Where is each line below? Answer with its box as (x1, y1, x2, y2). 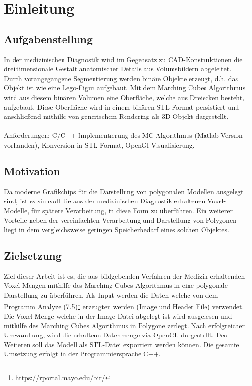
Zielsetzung (4, 248, 62, 263)
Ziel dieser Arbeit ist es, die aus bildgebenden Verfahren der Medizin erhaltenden (4, 270, 245, 281)
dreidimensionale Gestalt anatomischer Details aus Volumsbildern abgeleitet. (4, 64, 232, 74)
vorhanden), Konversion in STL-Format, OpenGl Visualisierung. (4, 139, 195, 150)
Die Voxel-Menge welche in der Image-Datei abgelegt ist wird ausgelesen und (4, 310, 232, 320)
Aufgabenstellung (4, 31, 93, 46)
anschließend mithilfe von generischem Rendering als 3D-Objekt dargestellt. (4, 111, 229, 121)
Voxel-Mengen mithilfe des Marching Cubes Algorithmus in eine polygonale (4, 280, 228, 290)
